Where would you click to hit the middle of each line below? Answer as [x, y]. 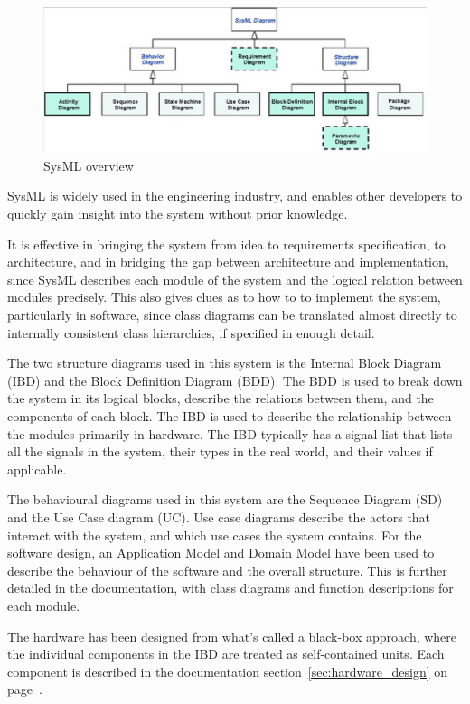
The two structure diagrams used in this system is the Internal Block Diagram [225, 363]
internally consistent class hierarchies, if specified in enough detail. [191, 332]
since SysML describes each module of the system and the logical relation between [235, 279]
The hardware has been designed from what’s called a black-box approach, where [232, 636]
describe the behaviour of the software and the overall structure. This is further [227, 570]
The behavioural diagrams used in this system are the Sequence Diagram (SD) [225, 499]
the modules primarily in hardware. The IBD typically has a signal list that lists [230, 433]
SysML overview [89, 165]
